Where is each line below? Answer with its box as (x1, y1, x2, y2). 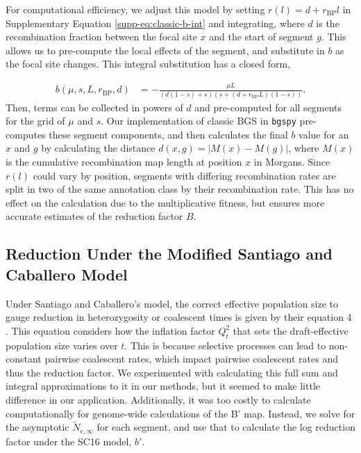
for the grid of (6, 113, 65, 128)
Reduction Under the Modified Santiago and (6, 243, 333, 264)
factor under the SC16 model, (6, 434, 132, 448)
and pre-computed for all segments (194, 100, 342, 114)
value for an (299, 127, 349, 141)
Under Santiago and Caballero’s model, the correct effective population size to (6, 296, 339, 310)
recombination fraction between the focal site (6, 29, 197, 44)
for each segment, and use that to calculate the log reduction (96, 420, 355, 434)
